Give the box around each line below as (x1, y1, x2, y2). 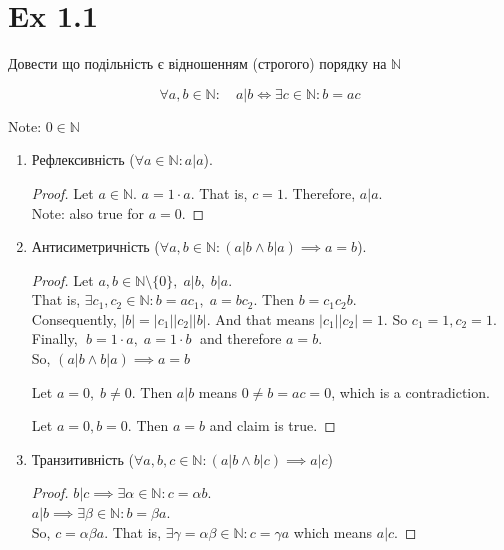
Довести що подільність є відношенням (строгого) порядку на (8, 53, 387, 74)
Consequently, (31, 308, 117, 329)
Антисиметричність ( (31, 236, 160, 257)
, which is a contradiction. (331, 381, 490, 402)
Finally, (31, 328, 78, 349)
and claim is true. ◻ (209, 415, 336, 436)
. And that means (206, 308, 315, 329)
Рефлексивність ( (31, 149, 135, 170)
